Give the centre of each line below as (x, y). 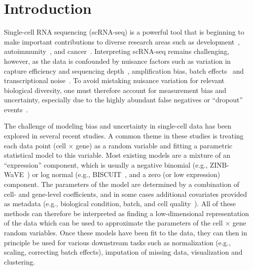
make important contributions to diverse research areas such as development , (122, 41)
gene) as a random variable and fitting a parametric (154, 145)
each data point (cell (35, 145)
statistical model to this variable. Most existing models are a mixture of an (117, 155)
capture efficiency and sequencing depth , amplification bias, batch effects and (124, 70)
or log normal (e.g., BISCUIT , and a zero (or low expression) (126, 174)
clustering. (20, 261)
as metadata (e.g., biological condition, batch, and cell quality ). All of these (120, 203)
